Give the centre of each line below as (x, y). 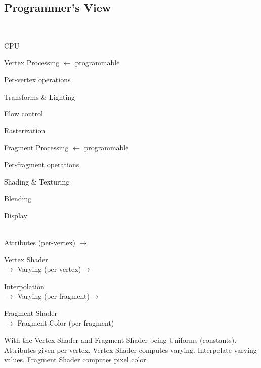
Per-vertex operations (37, 79)
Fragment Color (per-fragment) (66, 323)
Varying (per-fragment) (53, 296)
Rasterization (25, 130)
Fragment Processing (36, 147)
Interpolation (24, 286)
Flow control (24, 113)
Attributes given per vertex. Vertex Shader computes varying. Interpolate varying (130, 350)
